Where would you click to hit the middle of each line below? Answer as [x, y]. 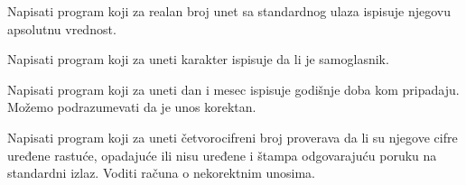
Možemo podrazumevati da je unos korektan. [132, 107]
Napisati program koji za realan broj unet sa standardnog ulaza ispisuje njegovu [229, 11]
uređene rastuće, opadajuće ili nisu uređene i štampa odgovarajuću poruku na [222, 155]
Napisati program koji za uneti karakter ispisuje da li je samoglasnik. [198, 59]
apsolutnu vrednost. [62, 28]
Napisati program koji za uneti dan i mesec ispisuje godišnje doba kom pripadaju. [233, 89]
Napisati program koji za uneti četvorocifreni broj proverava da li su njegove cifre [233, 137]
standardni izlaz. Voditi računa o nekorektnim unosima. [161, 173]
